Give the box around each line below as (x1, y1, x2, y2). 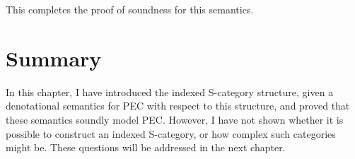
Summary (6, 43, 102, 72)
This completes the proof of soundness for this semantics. (6, 2, 254, 16)
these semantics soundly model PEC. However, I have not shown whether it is (6, 112, 344, 126)
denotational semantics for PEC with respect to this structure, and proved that (6, 98, 350, 113)
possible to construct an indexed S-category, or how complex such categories (6, 126, 336, 141)
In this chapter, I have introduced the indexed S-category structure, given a (6, 84, 334, 99)
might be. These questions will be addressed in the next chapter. (6, 140, 286, 155)
